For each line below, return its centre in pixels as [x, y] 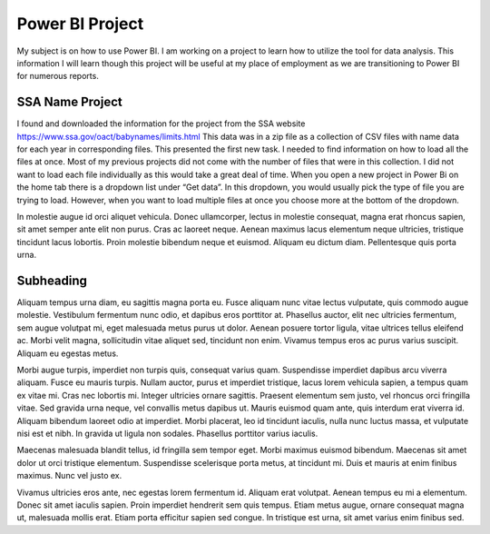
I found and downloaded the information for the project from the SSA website [161, 124]
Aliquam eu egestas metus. [68, 353]
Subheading [52, 280]
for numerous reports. [58, 76]
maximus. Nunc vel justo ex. [69, 476]
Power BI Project [80, 24]
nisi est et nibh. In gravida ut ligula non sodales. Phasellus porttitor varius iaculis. [167, 433]
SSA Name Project [69, 102]
